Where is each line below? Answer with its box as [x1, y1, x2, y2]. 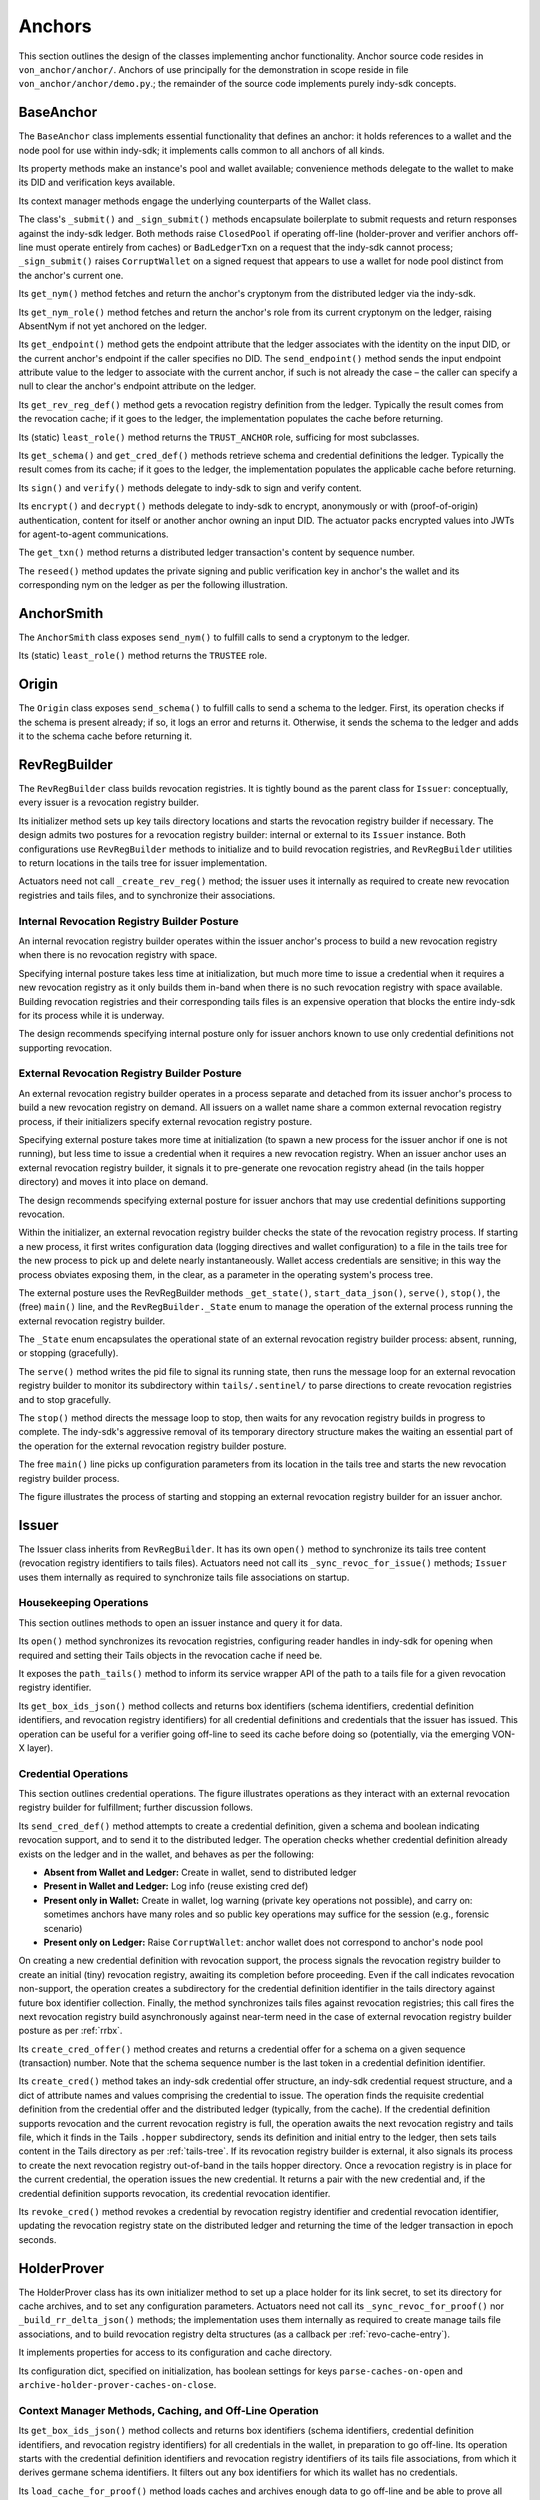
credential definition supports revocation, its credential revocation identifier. [18, 2187, 331, 2199]
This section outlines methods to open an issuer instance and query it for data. [18, 1616, 343, 1629]
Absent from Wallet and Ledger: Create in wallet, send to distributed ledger [43, 1866, 357, 1879]
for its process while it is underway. [18, 1009, 165, 1021]
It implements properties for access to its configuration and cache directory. [18, 2346, 333, 2359]
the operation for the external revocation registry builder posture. [18, 1440, 287, 1452]
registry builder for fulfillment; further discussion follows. [18, 1801, 254, 1814]
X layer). [18, 1741, 54, 1754]
